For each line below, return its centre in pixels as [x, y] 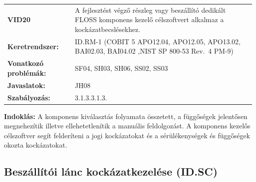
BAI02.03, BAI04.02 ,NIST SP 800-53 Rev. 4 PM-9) [154, 51]
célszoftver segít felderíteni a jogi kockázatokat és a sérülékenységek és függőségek [127, 135]
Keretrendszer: [33, 46]
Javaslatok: [27, 85]
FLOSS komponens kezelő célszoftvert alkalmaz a [149, 19]
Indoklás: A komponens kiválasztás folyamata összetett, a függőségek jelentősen [126, 116]
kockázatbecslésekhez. [108, 29]
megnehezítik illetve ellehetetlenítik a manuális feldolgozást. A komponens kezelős [127, 126]
